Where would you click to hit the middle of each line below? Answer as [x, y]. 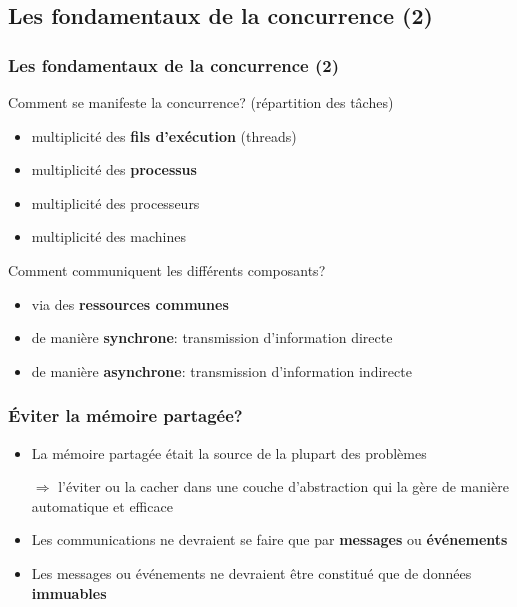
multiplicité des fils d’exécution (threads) [164, 135]
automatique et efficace [102, 505]
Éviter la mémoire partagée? [125, 415]
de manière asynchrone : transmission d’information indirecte [221, 370]
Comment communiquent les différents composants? [167, 269]
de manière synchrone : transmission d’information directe [212, 337]
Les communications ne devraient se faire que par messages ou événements [269, 539]
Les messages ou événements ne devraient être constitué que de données [251, 572]
